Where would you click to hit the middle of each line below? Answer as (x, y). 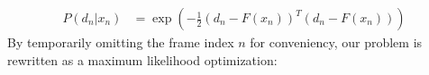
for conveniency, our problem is (336, 42)
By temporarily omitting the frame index (121, 42)
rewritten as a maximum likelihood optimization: (142, 59)
